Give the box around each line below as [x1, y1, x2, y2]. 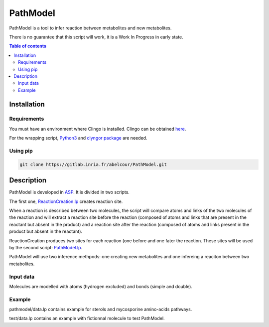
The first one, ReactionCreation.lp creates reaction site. [9, 198, 123, 204]
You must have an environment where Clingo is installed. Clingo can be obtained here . [9, 126, 186, 132]
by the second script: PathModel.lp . [9, 245, 82, 250]
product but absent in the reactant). [9, 228, 82, 234]
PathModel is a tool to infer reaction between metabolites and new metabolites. [9, 25, 172, 31]
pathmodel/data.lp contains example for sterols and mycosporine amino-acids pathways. [9, 307, 192, 313]
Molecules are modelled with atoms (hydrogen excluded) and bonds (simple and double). [9, 283, 193, 289]
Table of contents [9, 43, 47, 49]
